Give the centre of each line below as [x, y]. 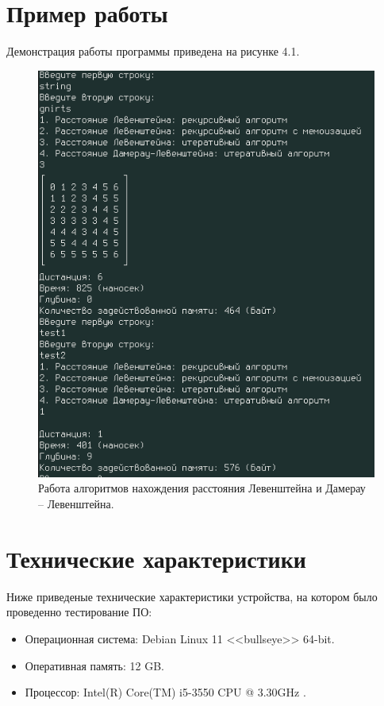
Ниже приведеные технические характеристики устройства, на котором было [192, 596]
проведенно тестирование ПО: [79, 612]
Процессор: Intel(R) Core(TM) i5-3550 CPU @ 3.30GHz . [165, 692]
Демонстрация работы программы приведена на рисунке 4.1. [153, 51]
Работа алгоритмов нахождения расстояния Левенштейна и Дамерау [202, 488]
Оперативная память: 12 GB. [95, 665]
